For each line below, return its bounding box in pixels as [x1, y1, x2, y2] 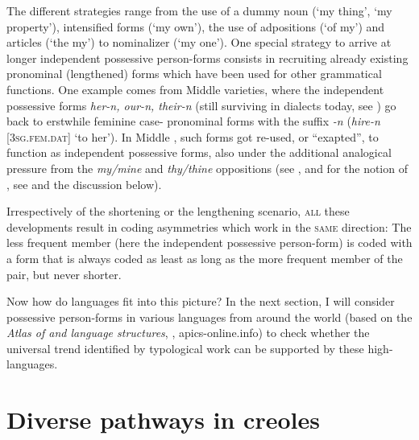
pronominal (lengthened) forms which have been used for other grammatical [6, 65, 382, 82]
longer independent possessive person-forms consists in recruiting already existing [6, 49, 409, 66]
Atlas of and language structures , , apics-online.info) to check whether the [6, 324, 370, 341]
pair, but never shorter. [6, 265, 122, 282]
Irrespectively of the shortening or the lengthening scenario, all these [6, 203, 350, 220]
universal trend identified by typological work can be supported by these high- [6, 339, 393, 356]
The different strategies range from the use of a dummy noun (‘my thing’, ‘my [6, 2, 392, 19]
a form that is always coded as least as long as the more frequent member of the [6, 249, 403, 266]
